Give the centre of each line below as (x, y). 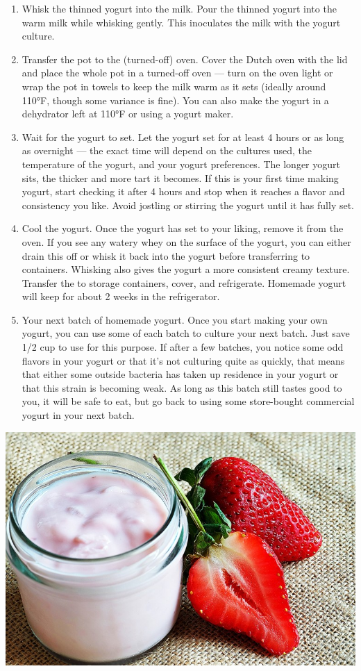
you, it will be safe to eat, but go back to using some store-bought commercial (188, 401)
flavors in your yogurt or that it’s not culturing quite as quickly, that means (183, 360)
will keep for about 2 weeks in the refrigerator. (121, 296)
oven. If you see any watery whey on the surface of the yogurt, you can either (186, 241)
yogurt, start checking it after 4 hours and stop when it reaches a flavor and (183, 191)
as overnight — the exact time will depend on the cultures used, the (167, 150)
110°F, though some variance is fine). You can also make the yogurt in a (175, 100)
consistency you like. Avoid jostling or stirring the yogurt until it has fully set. (188, 205)
